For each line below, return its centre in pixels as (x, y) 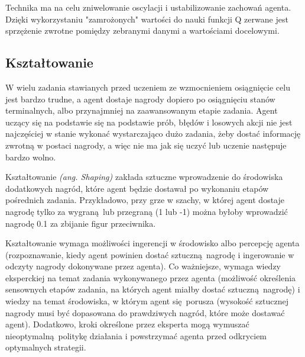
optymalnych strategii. (46, 347)
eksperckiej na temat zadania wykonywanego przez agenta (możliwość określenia (151, 277)
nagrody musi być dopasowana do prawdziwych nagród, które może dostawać (145, 312)
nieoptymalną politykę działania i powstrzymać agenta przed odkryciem (136, 335)
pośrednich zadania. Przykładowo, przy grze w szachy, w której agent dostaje (145, 200)
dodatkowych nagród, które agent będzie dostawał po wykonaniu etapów (137, 188)
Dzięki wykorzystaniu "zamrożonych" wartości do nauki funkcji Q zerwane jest (147, 19)
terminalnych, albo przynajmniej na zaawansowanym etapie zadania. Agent (142, 110)
